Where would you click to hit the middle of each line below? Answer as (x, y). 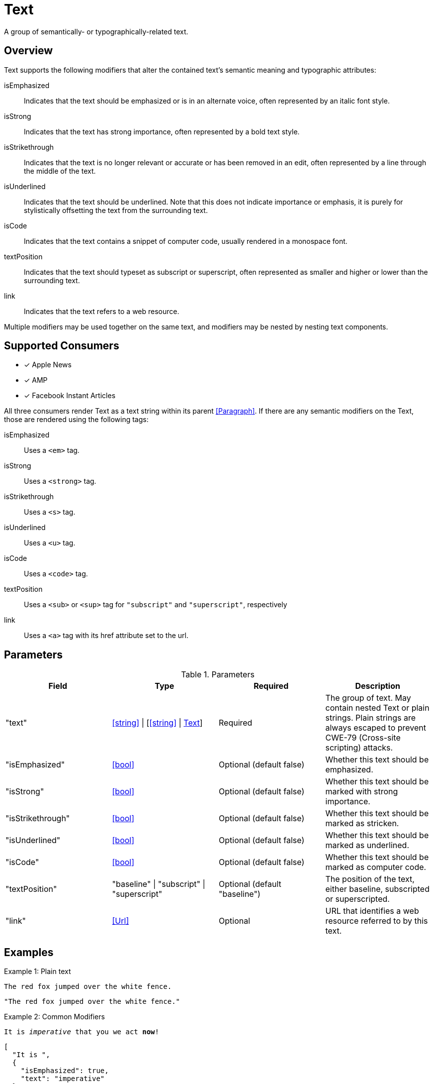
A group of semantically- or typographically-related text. (96, 31)
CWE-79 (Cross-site (363, 738)
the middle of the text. (60, 171)
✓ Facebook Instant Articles (70, 396)
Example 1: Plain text (38, 972)
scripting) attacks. (359, 748)
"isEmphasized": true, (65, 1071)
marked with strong (362, 792)
